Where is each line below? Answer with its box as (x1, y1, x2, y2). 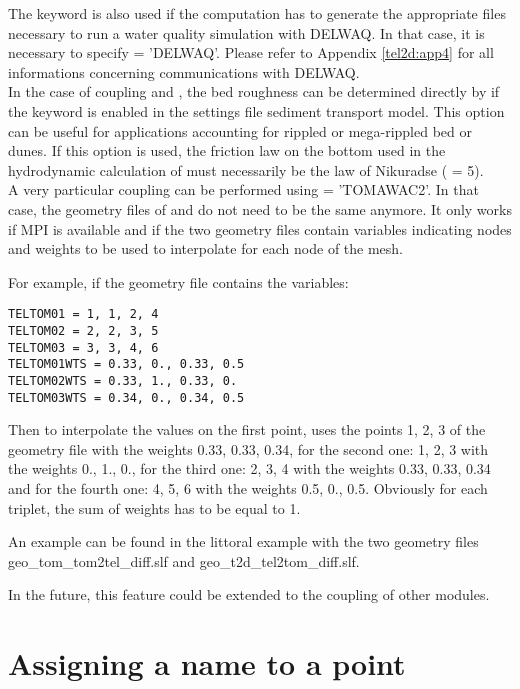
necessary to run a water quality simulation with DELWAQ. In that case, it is (8, 22, 485, 43)
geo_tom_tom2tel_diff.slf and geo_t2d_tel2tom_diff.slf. (8, 550, 360, 571)
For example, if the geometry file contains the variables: (8, 271, 349, 292)
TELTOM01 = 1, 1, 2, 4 (8, 307, 159, 322)
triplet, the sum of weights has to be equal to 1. (8, 497, 301, 518)
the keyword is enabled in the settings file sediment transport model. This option (8, 100, 505, 121)
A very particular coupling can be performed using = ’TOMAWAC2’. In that (8, 179, 479, 200)
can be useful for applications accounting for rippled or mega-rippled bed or (8, 120, 473, 141)
